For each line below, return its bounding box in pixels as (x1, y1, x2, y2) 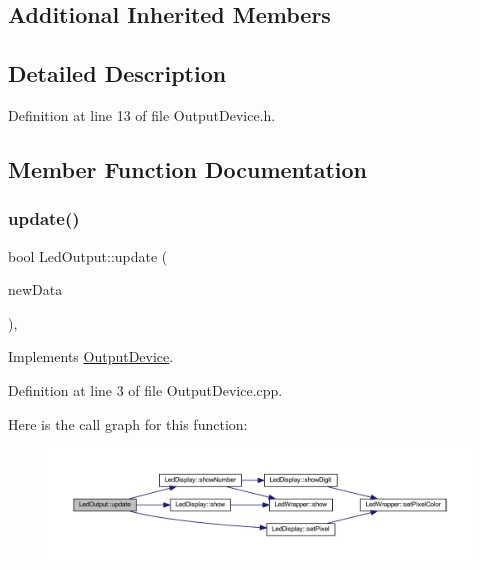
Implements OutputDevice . (8, 346, 174, 367)
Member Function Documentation (8, 153, 368, 184)
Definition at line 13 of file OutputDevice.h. (8, 104, 276, 125)
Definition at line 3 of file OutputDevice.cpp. (8, 379, 283, 400)
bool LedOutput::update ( (8, 245, 168, 266)
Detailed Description (8, 58, 227, 89)
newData (8, 279, 63, 300)
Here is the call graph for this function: (8, 413, 248, 434)
